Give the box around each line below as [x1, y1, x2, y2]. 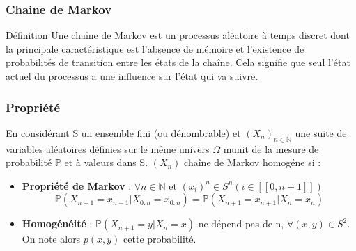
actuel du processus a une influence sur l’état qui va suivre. [6, 69, 258, 83]
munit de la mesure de [223, 141, 319, 156]
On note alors [22, 232, 81, 246]
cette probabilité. [123, 232, 196, 246]
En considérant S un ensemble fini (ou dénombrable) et [6, 125, 241, 140]
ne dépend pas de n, [198, 216, 284, 231]
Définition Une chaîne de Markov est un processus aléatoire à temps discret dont [6, 28, 350, 42]
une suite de [295, 125, 347, 140]
